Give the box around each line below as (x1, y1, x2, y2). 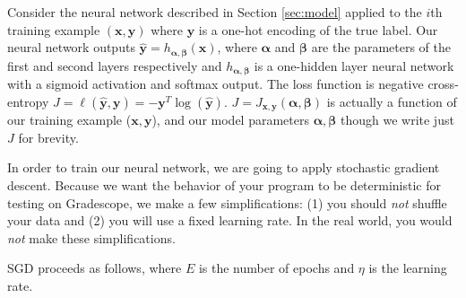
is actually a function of (326, 92, 457, 110)
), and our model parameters (151, 110, 309, 129)
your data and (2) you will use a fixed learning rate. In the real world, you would (7, 211, 453, 230)
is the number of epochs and (198, 259, 355, 277)
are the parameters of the (311, 38, 451, 57)
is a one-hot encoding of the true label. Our (198, 20, 438, 39)
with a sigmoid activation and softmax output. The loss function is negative (7, 74, 424, 93)
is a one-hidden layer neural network (254, 56, 454, 74)
